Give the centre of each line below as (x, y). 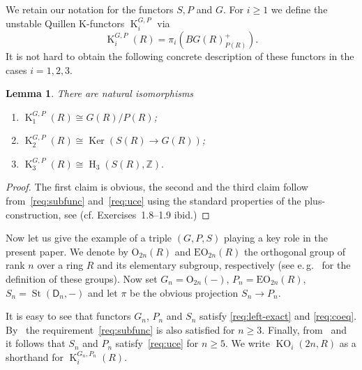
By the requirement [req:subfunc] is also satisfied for (120, 329)
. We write (248, 343)
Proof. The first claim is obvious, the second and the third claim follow (157, 187)
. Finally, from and (304, 329)
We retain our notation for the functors (90, 9)
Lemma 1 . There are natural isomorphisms (100, 93)
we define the (299, 9)
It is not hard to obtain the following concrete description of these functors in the (180, 56)
